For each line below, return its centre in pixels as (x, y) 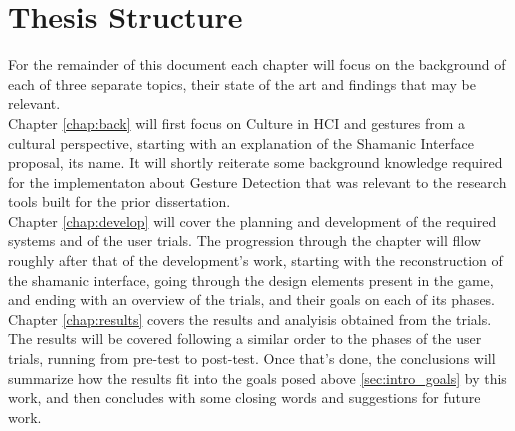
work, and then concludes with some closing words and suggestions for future (244, 397)
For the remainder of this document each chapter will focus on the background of (257, 64)
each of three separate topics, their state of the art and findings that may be (242, 83)
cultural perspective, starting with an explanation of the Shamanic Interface (241, 142)
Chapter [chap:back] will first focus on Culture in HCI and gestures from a (237, 122)
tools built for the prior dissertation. (119, 201)
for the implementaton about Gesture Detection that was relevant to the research (257, 181)
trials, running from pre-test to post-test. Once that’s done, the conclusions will (252, 358)
